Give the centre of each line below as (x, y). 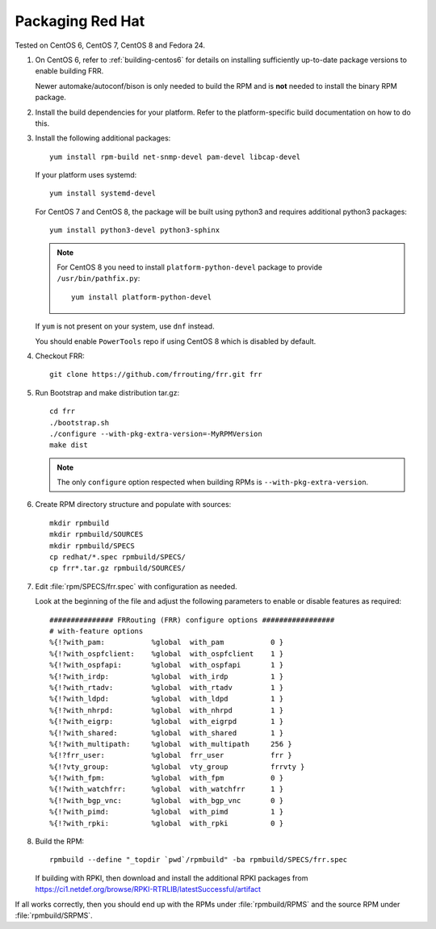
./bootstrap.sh (80, 423)
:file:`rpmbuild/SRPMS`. (54, 915)
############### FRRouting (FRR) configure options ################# (192, 620)
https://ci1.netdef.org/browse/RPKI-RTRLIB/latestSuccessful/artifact (148, 889)
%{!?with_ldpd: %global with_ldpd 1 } (167, 699)
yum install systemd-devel (103, 193)
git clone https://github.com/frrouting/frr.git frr (156, 375)
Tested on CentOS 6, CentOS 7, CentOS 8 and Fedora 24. (110, 45)
